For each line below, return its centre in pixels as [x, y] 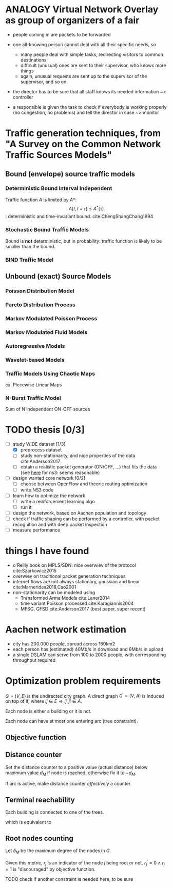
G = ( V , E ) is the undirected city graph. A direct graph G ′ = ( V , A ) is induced [85, 695]
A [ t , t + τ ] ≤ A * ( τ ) [86, 208]
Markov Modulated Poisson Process [51, 318]
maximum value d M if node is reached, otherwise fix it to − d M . [71, 773]
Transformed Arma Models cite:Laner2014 [65, 598]
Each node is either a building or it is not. [49, 711]
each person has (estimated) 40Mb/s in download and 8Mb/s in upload [88, 649]
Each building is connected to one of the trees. [55, 812]
